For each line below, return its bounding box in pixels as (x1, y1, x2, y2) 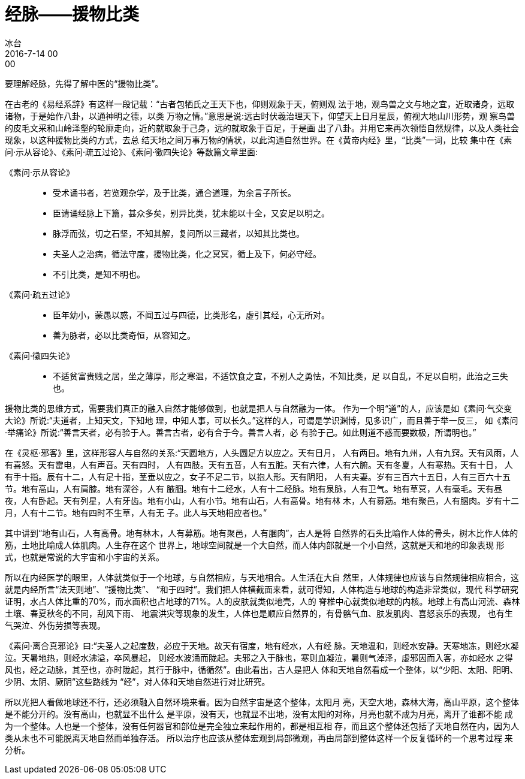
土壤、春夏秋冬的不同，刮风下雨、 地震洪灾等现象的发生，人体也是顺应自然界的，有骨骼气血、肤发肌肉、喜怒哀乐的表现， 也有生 (5, 608, 513, 618)
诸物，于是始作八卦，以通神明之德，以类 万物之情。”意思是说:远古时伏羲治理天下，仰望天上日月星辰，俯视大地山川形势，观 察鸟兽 (5, 110, 515, 121)
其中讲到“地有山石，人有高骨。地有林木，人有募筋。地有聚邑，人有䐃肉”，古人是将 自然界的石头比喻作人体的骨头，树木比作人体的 (5, 527, 518, 538)
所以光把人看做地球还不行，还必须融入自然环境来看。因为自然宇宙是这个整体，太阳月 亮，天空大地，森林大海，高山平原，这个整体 (5, 696, 519, 707)
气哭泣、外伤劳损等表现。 (5, 620, 105, 630)
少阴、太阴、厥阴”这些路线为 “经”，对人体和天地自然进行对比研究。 (5, 676, 270, 687)
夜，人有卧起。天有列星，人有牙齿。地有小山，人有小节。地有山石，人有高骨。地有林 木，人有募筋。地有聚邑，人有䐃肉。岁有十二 (5, 495, 519, 506)
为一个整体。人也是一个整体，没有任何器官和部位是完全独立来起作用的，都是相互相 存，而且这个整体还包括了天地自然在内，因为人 (5, 720, 519, 731)
